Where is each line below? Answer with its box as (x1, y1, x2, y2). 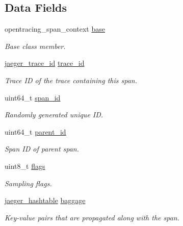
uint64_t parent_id (5, 126, 66, 137)
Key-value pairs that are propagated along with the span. (5, 212, 179, 222)
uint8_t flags (5, 160, 45, 171)
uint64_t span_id (5, 92, 61, 103)
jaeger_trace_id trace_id (5, 58, 85, 68)
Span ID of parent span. (5, 143, 80, 154)
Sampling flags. (5, 178, 52, 188)
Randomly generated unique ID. (5, 109, 103, 120)
